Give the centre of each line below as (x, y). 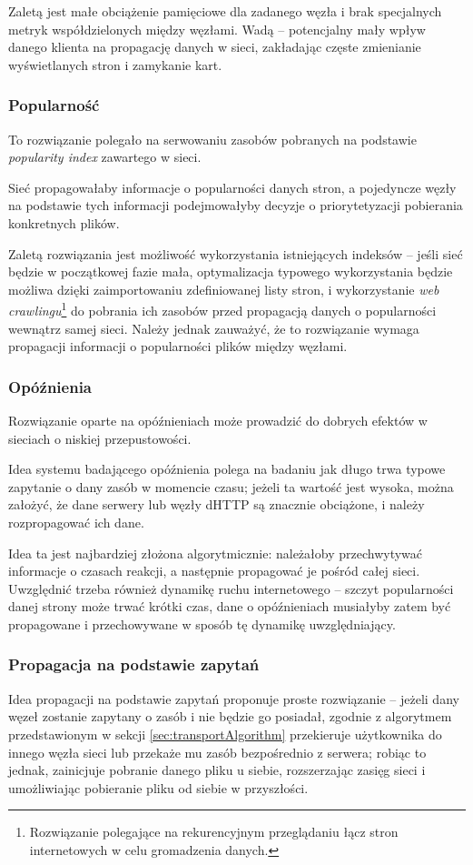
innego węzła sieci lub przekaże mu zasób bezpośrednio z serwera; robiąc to (217, 752)
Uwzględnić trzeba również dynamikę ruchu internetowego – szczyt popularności (231, 588)
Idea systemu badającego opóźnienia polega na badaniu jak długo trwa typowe (227, 469)
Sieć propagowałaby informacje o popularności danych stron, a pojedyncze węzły (232, 187)
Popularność (54, 105)
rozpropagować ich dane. (76, 522)
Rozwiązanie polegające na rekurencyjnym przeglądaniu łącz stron (214, 832)
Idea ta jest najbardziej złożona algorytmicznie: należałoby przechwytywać (216, 553)
